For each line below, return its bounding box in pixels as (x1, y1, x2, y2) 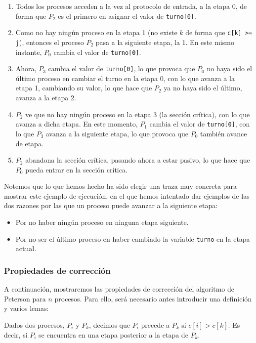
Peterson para (4, 293, 46, 303)
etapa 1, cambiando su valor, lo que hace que (15, 83, 152, 93)
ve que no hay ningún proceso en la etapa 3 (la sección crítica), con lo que (25, 109, 250, 119)
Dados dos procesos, (4, 319, 65, 330)
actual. (15, 243, 37, 254)
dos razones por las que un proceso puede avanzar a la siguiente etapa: (4, 200, 218, 211)
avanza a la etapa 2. (15, 92, 76, 103)
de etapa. (15, 138, 43, 148)
